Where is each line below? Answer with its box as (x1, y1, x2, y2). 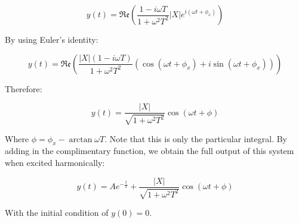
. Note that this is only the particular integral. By (104, 132, 288, 145)
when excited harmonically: (5, 156, 105, 169)
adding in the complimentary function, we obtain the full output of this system (5, 145, 294, 157)
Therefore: (5, 82, 42, 95)
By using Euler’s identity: (5, 33, 98, 45)
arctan (69, 135, 93, 144)
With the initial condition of (5, 206, 109, 219)
